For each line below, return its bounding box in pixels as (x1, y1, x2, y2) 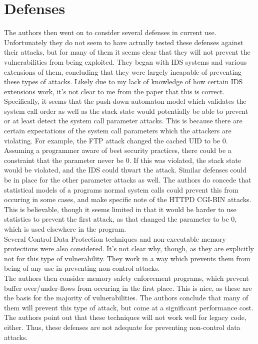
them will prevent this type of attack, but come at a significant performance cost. (4, 302, 253, 312)
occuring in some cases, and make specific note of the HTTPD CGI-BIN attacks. (4, 194, 251, 205)
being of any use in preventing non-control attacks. (4, 263, 160, 273)
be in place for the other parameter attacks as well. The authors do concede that (4, 175, 251, 185)
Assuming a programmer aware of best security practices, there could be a (4, 145, 231, 155)
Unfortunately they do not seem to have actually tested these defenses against (4, 37, 243, 47)
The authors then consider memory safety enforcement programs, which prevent (4, 272, 249, 283)
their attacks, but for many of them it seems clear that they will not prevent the (4, 47, 250, 57)
